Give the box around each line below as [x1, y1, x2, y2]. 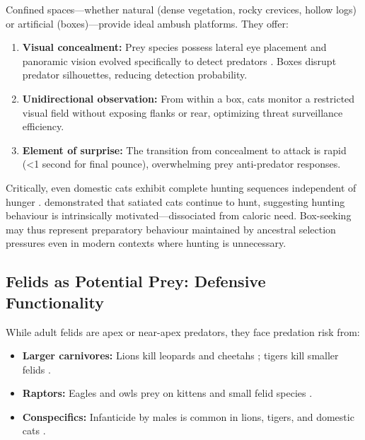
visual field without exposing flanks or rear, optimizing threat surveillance [22, 105, 343, 120]
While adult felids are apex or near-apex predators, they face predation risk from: [6, 324, 360, 339]
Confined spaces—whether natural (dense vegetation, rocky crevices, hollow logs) [6, 2, 357, 16]
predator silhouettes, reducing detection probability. [22, 67, 248, 82]
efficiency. [22, 119, 64, 134]
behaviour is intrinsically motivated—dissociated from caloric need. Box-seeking [6, 208, 352, 223]
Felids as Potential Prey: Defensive [6, 270, 266, 292]
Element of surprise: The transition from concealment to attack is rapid [22, 142, 347, 157]
